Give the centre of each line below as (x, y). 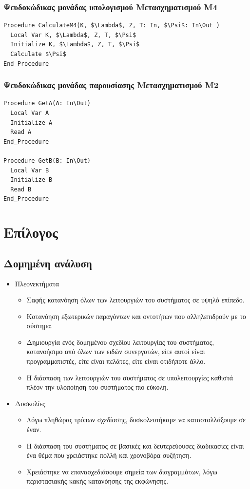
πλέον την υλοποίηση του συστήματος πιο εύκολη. (97, 387)
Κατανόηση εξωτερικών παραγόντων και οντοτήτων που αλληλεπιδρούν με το (136, 316)
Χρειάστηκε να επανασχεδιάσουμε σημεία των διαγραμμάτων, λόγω (122, 471)
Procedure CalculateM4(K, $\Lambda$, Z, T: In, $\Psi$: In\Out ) (112, 26)
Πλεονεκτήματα (37, 283)
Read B (21, 189)
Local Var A (30, 113)
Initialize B (31, 180)
